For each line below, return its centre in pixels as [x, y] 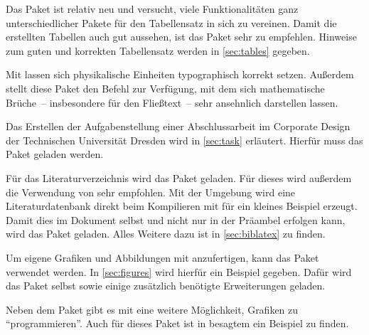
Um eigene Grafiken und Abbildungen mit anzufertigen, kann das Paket [162, 257]
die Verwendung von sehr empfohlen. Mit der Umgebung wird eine [151, 192]
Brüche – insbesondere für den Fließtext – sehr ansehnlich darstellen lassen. [172, 102]
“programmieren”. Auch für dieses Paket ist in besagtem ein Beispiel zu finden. [177, 323]
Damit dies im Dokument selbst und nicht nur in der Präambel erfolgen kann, [176, 219]
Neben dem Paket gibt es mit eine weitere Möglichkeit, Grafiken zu [152, 309]
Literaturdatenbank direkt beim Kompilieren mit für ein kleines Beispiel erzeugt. [182, 206]
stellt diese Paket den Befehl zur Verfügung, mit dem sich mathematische [165, 88]
